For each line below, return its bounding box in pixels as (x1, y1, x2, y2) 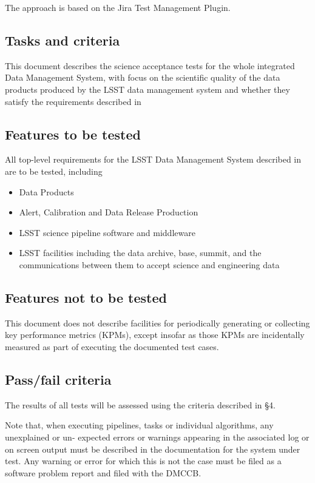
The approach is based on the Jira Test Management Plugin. (5, 1, 231, 13)
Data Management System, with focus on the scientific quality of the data (5, 71, 280, 84)
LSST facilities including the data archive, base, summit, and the (19, 246, 262, 259)
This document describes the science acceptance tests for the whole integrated (5, 59, 295, 72)
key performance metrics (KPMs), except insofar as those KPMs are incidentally (5, 328, 305, 341)
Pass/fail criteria (5, 370, 112, 388)
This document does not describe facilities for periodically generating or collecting (5, 316, 310, 329)
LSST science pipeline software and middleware (19, 226, 195, 238)
